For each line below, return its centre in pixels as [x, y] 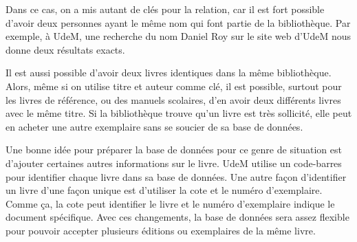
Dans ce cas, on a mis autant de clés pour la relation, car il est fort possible [165, 9]
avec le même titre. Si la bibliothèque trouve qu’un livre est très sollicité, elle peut [179, 113]
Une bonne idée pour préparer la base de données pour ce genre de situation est [174, 150]
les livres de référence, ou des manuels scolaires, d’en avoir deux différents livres [173, 99]
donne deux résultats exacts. [65, 49]
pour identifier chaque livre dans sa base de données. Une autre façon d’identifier [176, 176]
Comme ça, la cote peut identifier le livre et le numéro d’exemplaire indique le [170, 203]
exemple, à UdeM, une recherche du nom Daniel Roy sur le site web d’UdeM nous [178, 36]
